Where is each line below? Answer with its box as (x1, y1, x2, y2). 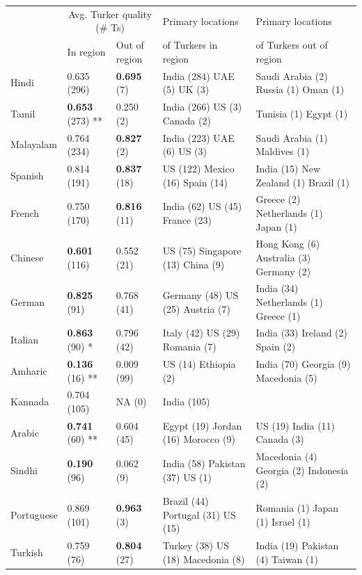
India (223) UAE (162, 130, 235, 145)
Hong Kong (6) (255, 236, 320, 251)
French (10, 205, 40, 220)
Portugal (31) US (162, 507, 236, 521)
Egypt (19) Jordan (162, 418, 242, 432)
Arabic (10, 425, 39, 439)
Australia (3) (255, 250, 311, 264)
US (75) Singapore (162, 243, 242, 258)
